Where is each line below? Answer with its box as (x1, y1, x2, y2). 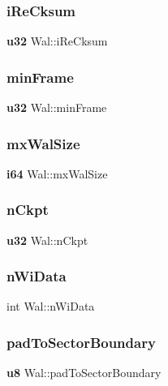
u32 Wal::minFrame (6, 99, 107, 116)
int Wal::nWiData (6, 298, 95, 315)
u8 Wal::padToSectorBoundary (6, 364, 162, 381)
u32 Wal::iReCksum (6, 32, 108, 49)
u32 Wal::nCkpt (6, 231, 88, 248)
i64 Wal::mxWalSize (6, 165, 108, 182)
